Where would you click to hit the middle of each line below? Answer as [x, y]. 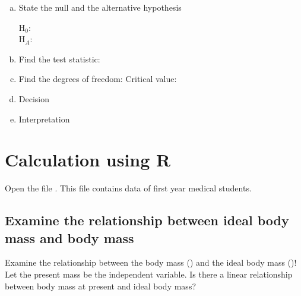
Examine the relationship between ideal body [147, 220]
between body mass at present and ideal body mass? [101, 286]
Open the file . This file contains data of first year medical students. [128, 188]
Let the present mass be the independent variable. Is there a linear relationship [149, 274]
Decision [34, 98]
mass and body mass [69, 237]
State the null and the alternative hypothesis [100, 7]
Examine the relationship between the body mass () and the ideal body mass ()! [151, 262]
